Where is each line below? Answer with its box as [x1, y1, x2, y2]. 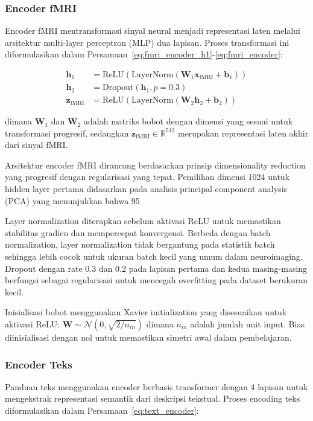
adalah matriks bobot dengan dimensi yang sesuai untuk [84, 115, 293, 127]
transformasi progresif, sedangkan [5, 126, 129, 139]
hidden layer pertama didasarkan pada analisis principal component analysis [5, 182, 288, 195]
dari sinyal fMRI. [5, 138, 68, 151]
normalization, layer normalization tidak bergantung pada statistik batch [5, 238, 275, 251]
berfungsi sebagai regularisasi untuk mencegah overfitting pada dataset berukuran [5, 274, 308, 286]
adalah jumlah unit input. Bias [190, 318, 305, 330]
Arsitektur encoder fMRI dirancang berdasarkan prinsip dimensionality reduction [5, 158, 306, 171]
